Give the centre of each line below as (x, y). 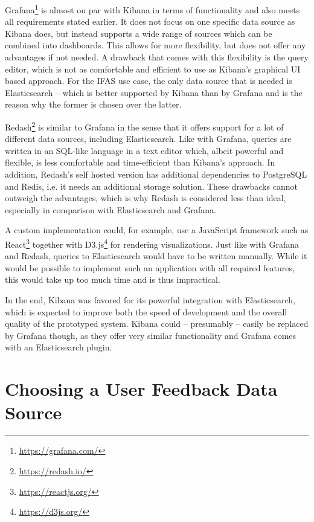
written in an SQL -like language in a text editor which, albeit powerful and (144, 150)
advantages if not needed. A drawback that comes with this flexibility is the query (157, 57)
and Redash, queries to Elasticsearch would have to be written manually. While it (156, 256)
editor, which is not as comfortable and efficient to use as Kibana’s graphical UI (153, 69)
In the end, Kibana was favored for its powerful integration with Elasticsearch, (150, 300)
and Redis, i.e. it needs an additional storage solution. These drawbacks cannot (151, 186)
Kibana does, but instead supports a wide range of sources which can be (139, 33)
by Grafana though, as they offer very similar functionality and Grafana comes (151, 335)
